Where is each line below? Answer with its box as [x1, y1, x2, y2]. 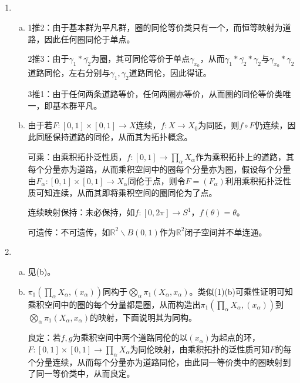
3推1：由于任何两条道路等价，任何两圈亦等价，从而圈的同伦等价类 [28, 88, 283, 100]
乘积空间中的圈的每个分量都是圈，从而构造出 [28, 298, 201, 310]
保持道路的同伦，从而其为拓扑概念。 [52, 130, 193, 142]
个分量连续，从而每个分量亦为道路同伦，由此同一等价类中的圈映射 [28, 355, 283, 368]
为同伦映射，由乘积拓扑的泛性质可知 [130, 342, 270, 355]
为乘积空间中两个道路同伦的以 [72, 331, 188, 344]
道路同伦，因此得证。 [129, 66, 211, 79]
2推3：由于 [28, 52, 69, 65]
